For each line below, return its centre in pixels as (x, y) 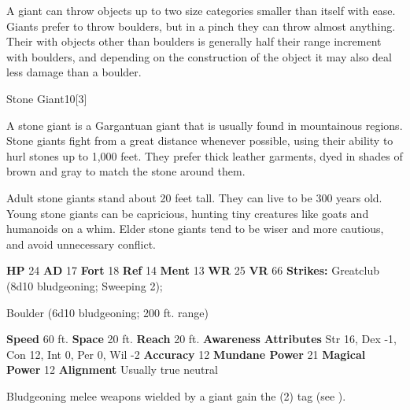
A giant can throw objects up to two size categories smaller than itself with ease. (201, 10)
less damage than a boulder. (74, 72)
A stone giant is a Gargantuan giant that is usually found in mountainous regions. (205, 125)
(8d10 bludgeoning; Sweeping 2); (85, 285)
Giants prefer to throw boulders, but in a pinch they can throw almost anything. (201, 26)
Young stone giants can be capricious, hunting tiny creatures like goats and (188, 213)
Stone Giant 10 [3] (47, 98)
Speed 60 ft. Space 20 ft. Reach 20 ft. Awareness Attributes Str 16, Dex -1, (201, 339)
